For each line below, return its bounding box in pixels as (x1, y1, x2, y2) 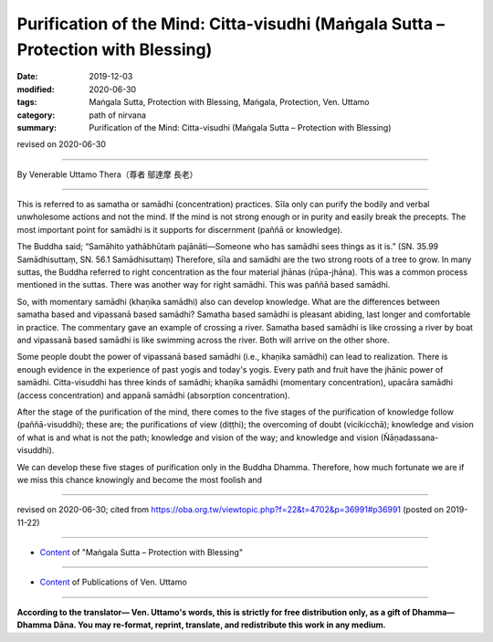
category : (16, 110, 56, 121)
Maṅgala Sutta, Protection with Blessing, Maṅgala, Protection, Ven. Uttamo (89, 97, 370, 108)
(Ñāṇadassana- (380, 432, 439, 443)
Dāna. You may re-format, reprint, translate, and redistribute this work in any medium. (53, 619, 387, 630)
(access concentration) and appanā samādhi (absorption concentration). (16, 389, 291, 401)
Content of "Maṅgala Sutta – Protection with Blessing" (39, 547, 244, 558)
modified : (16, 83, 55, 95)
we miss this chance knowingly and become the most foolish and (16, 474, 263, 485)
